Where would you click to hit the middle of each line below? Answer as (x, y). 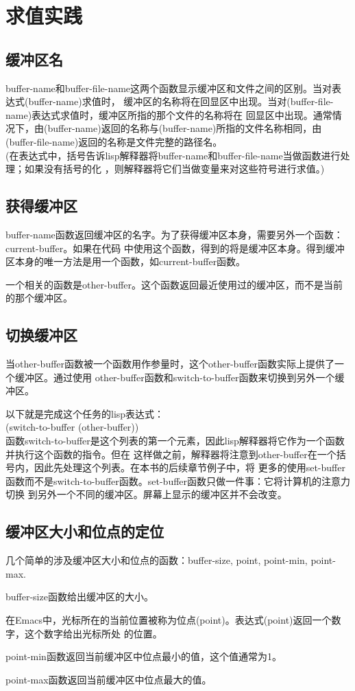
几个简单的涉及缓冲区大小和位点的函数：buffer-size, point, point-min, (157, 560)
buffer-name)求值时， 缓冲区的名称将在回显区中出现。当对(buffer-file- (181, 101)
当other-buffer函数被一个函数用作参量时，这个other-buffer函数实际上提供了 (170, 364)
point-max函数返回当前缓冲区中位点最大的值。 (109, 679)
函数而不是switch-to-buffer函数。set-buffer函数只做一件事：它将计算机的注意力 (178, 480)
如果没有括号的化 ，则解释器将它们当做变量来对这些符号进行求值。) (174, 169)
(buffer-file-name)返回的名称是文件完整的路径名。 (114, 141)
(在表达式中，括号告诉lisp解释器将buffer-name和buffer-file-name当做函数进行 (173, 155)
